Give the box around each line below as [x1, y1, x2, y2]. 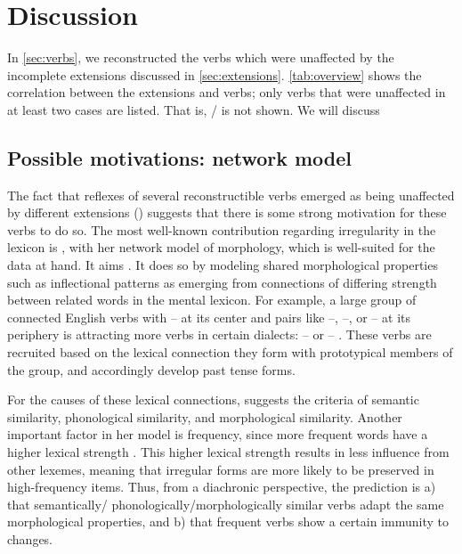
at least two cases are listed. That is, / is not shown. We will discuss [7, 100, 380, 118]
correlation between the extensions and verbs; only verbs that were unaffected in [7, 83, 446, 102]
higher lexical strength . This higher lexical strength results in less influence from [7, 443, 450, 461]
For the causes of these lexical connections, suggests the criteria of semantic [7, 390, 419, 409]
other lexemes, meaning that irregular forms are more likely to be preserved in [7, 460, 434, 478]
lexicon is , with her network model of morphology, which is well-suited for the [7, 238, 435, 257]
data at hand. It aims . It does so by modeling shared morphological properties [7, 256, 438, 274]
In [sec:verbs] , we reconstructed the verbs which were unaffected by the [7, 48, 394, 67]
